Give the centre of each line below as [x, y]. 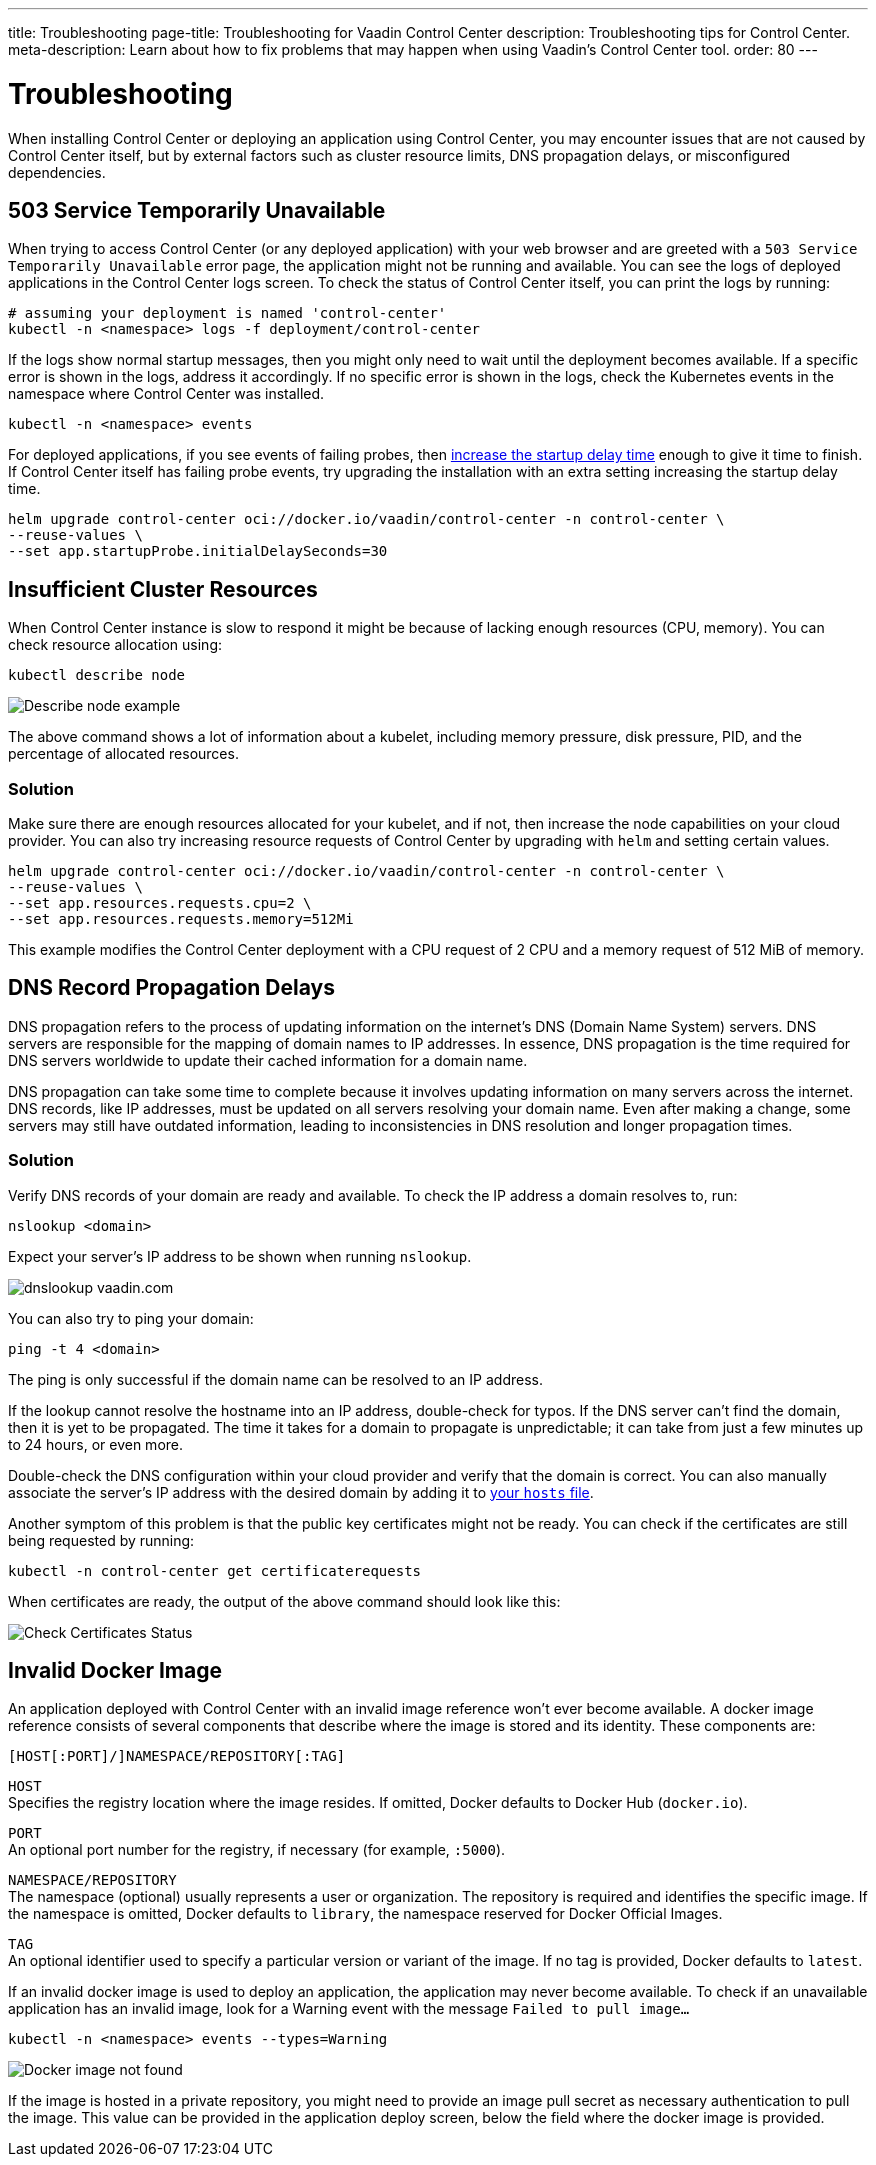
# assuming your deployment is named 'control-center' [227, 313]
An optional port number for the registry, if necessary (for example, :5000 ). [257, 1850]
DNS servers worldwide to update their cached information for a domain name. [268, 1060]
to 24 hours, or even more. [96, 1444]
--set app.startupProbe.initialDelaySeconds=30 [198, 551]
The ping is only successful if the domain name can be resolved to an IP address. [275, 1379]
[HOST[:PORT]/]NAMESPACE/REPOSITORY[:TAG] [177, 1756]
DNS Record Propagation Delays [171, 988]
